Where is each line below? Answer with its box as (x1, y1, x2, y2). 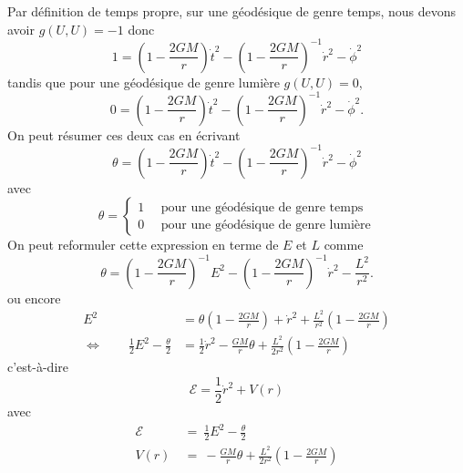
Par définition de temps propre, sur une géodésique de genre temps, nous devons (7, 2, 457, 20)
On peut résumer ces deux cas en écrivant (7, 125, 241, 144)
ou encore (7, 288, 61, 307)
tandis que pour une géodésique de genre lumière (7, 72, 280, 91)
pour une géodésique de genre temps (160, 201, 364, 214)
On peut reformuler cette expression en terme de (7, 235, 279, 254)
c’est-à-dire (7, 357, 68, 376)
